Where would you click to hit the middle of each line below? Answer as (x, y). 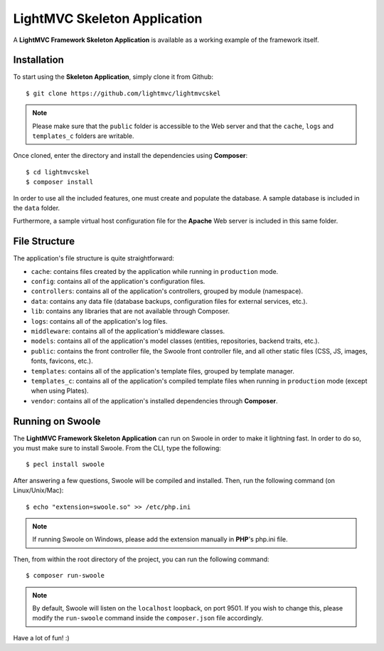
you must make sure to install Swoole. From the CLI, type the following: (117, 448)
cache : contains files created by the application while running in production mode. (155, 271)
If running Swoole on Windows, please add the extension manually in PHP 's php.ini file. (160, 539)
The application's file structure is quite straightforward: (94, 258)
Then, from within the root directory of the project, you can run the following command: (141, 559)
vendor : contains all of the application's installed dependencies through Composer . (154, 401)
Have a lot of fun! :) (42, 637)
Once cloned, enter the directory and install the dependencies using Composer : (130, 156)
